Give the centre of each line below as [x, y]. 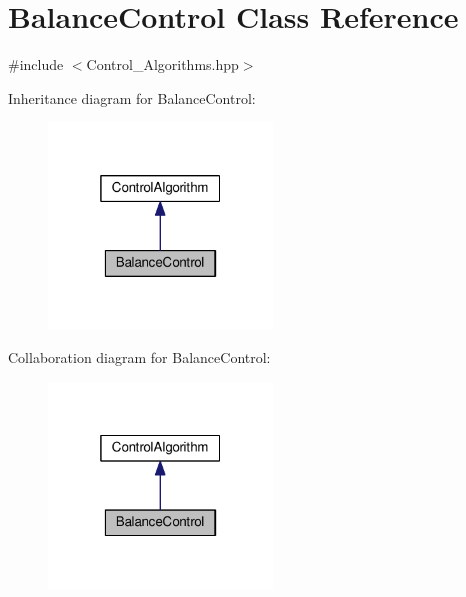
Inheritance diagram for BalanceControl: [132, 97]
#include [36, 64]
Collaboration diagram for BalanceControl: [139, 357]
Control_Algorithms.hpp [162, 64]
